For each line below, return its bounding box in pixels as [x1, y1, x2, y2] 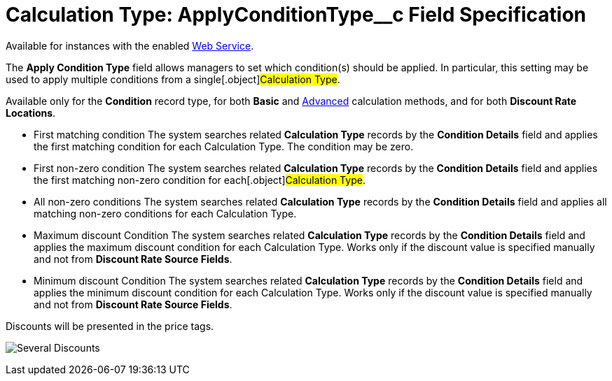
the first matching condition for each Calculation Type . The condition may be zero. [34, 140, 414, 152]
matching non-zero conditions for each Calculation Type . [34, 207, 297, 220]
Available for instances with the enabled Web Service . [6, 39, 254, 52]
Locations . [6, 106, 56, 119]
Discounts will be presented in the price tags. [6, 319, 214, 332]
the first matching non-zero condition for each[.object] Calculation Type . [34, 173, 366, 186]
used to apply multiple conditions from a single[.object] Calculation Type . [6, 73, 340, 85]
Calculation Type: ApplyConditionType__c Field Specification [6, 3, 587, 27]
